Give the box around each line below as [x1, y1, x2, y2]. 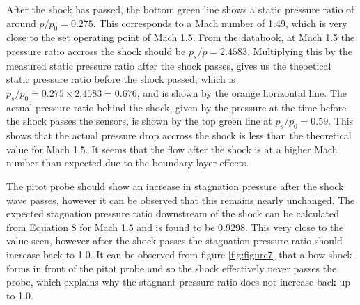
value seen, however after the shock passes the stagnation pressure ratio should [6, 233, 343, 248]
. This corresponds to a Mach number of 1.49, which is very [93, 15, 347, 30]
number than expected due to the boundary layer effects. [6, 155, 249, 170]
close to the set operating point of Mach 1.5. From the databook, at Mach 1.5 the [6, 30, 355, 45]
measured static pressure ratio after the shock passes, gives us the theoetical [6, 58, 331, 72]
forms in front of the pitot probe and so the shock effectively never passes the [6, 260, 337, 275]
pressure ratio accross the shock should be [6, 43, 186, 58]
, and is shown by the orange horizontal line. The [136, 85, 347, 100]
